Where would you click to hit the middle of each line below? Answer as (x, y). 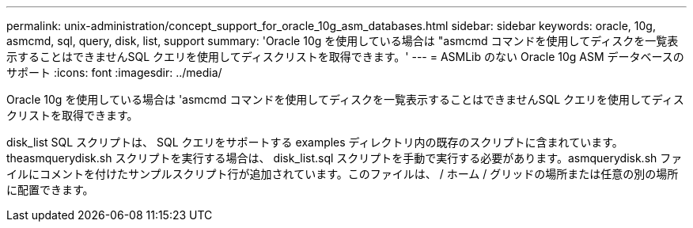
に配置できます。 (50, 190)
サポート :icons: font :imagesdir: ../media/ (114, 72)
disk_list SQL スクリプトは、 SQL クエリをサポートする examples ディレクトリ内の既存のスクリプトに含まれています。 (315, 142)
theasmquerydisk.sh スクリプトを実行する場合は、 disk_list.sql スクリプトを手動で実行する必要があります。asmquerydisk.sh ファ (345, 158)
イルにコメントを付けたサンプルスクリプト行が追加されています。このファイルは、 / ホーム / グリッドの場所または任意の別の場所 (343, 174)
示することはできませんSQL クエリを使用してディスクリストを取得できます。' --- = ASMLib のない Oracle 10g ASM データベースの (345, 57)
